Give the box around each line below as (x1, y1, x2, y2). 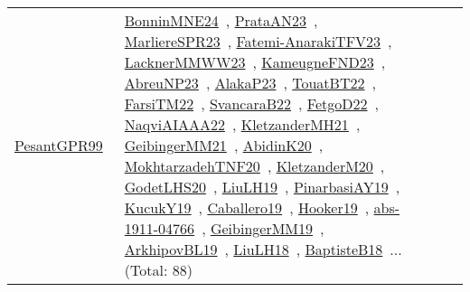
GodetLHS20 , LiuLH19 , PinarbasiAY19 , (124, 176, 400, 197)
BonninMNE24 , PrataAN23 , (124, 10, 318, 31)
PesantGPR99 (14, 135, 103, 155)
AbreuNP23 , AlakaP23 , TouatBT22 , (124, 72, 376, 93)
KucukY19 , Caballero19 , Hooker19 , (124, 197, 370, 218)
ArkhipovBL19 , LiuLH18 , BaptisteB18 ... (124, 239, 402, 259)
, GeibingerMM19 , (202, 218, 324, 239)
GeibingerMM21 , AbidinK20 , (124, 135, 324, 155)
